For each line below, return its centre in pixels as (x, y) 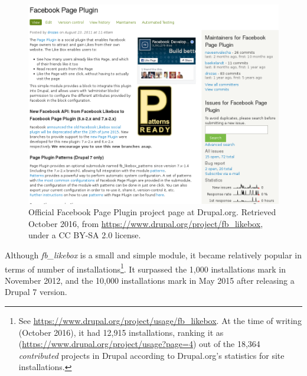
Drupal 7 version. (36, 292)
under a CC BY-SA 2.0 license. (85, 235)
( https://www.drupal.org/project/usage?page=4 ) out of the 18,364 (139, 344)
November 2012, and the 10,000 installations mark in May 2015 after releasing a (150, 280)
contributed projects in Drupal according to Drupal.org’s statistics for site (151, 355)
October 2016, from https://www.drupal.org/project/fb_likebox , (146, 223)
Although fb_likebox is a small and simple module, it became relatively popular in (153, 255)
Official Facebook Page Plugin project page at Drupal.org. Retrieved (152, 212)
